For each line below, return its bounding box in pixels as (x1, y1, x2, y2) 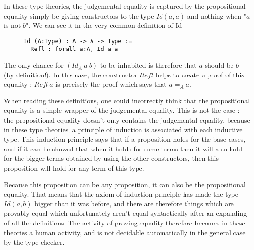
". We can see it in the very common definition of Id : (25, 20, 186, 30)
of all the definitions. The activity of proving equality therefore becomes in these (4, 218, 245, 227)
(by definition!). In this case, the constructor (4, 69, 138, 79)
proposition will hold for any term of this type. (4, 163, 144, 173)
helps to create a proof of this (155, 69, 244, 79)
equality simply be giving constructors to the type (4, 10, 154, 21)
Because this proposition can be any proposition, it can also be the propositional (4, 179, 246, 189)
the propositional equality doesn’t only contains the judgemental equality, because (4, 115, 250, 125)
